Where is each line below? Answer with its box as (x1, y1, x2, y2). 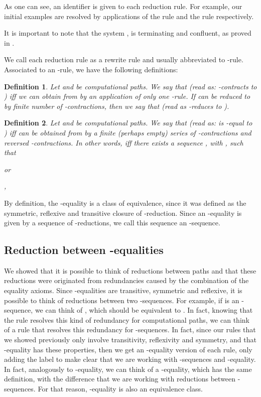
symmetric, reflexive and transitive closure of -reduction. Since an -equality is (4, 207, 242, 218)
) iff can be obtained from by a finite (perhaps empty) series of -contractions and (4, 127, 251, 138)
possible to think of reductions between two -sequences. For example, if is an (4, 295, 239, 305)
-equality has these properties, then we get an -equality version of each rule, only (4, 344, 252, 354)
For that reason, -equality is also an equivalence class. (38, 383, 203, 394)
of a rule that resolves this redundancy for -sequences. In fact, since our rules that (4, 324, 256, 335)
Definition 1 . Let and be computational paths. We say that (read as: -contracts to (4, 81, 257, 91)
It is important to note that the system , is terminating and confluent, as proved (4, 28, 251, 38)
